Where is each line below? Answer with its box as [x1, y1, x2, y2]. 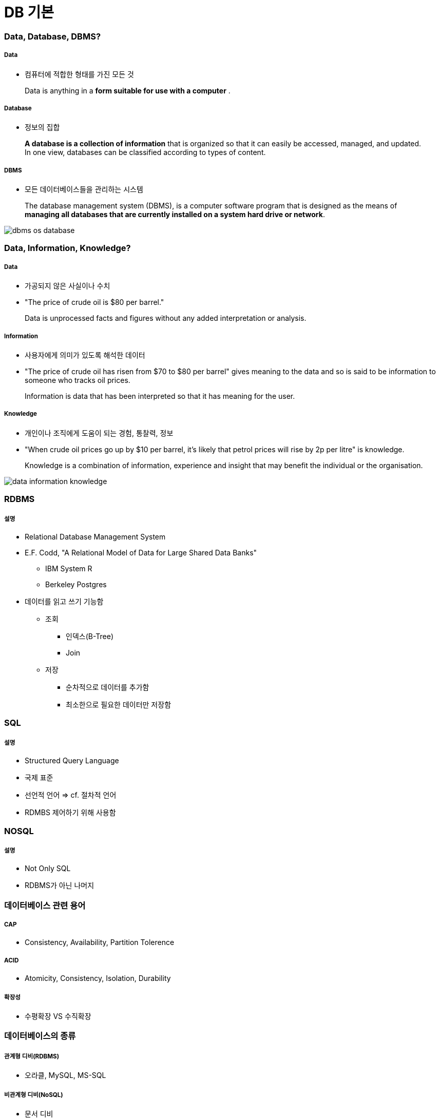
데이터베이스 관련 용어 [4, 900, 86, 911]
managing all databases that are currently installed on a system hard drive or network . [25, 210, 325, 219]
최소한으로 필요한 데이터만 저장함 [66, 700, 171, 709]
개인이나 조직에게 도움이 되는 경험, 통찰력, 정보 [25, 428, 174, 437]
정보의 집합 [25, 123, 60, 132]
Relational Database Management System [25, 532, 166, 541]
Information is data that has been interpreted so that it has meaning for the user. [25, 392, 295, 401]
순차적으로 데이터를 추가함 [66, 682, 149, 691]
